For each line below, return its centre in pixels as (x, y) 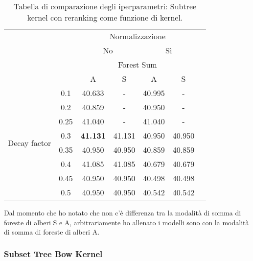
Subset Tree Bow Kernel (53, 253)
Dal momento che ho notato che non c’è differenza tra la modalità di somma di (123, 213)
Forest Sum (138, 64)
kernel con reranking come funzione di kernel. (105, 17)
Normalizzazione (138, 36)
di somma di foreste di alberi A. (52, 232)
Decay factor (30, 142)
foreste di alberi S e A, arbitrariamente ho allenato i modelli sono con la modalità (126, 222)
